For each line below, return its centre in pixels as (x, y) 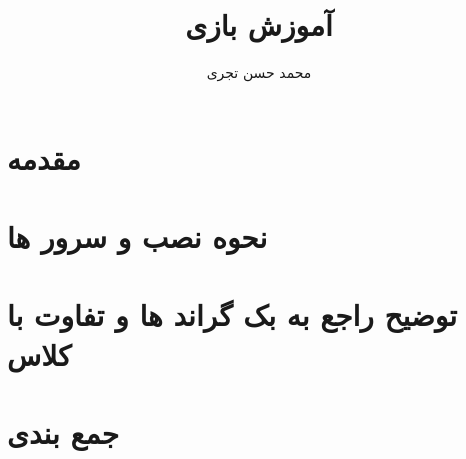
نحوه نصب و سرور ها (137, 236)
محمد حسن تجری (259, 72)
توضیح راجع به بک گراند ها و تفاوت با (232, 314)
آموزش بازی (259, 24)
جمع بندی (63, 432)
